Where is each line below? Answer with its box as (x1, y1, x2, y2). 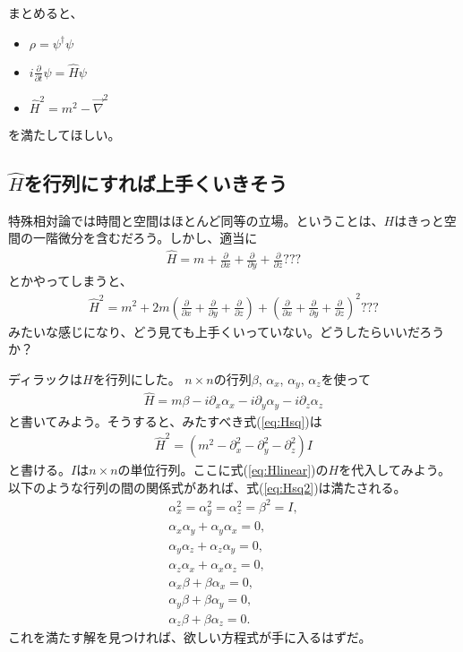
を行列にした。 (92, 369, 181, 388)
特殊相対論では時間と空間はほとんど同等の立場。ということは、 (8, 210, 384, 229)
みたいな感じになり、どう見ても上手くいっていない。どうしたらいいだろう (8, 322, 445, 340)
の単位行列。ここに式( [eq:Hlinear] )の (117, 460, 329, 479)
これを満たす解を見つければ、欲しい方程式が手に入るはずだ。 (8, 628, 372, 647)
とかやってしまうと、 (8, 271, 133, 290)
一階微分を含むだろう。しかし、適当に (32, 228, 258, 247)
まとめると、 (8, 4, 83, 21)
